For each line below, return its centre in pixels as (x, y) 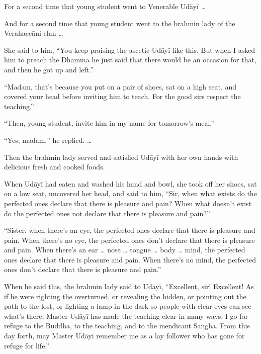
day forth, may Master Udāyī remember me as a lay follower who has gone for (124, 336)
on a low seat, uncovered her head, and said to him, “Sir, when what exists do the (130, 193)
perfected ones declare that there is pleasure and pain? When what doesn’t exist (128, 203)
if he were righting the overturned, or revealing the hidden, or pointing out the (125, 296)
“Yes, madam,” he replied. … (48, 140)
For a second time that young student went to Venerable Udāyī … (105, 6)
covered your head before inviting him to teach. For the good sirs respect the (122, 96)
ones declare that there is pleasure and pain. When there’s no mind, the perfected (130, 259)
